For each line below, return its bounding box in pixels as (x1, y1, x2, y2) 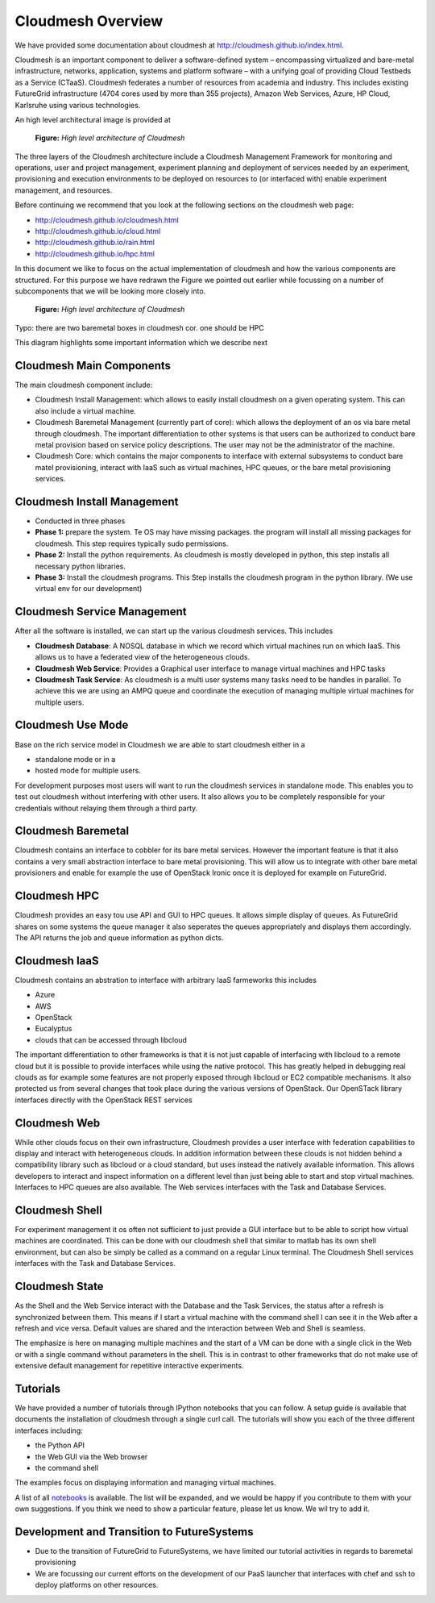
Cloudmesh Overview (14, 12, 164, 30)
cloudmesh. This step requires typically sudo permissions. (35, 539, 229, 548)
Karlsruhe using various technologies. (14, 100, 141, 110)
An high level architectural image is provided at (14, 114, 171, 124)
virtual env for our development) (35, 584, 143, 593)
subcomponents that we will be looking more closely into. (14, 286, 206, 296)
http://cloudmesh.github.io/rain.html (35, 238, 155, 248)
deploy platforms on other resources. (35, 1580, 159, 1590)
